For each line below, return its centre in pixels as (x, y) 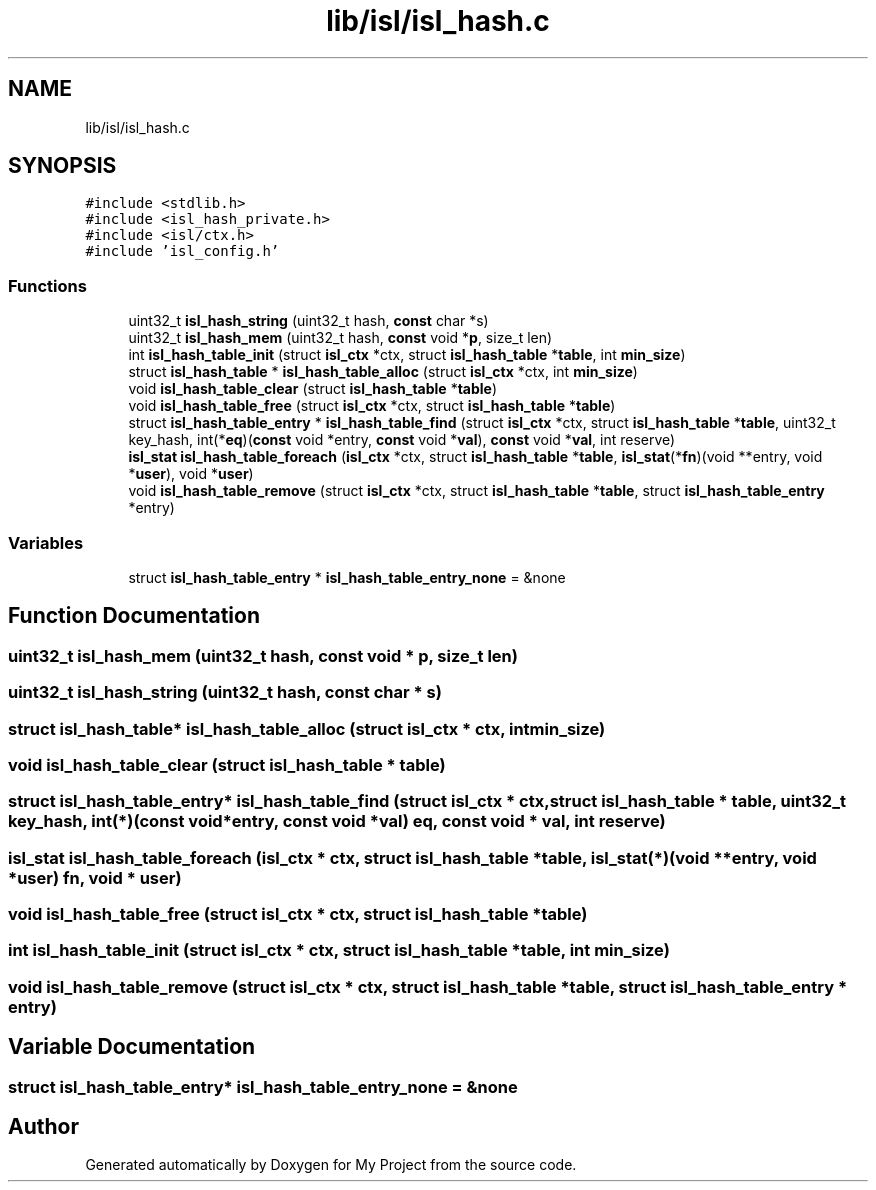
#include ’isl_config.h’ (182, 251)
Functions (47, 285)
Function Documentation (134, 616)
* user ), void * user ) (191, 474)
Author (43, 1127)
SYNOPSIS (62, 166)
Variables (46, 542)
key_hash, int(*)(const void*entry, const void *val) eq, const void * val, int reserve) (337, 821)
